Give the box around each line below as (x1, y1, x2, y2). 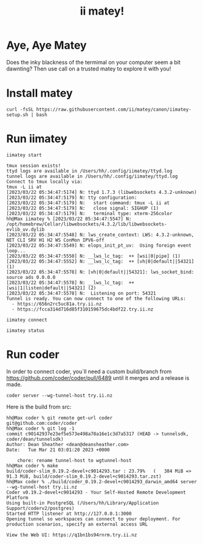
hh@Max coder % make (6, 463, 59, 469)
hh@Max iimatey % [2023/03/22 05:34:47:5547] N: (6, 216, 132, 222)
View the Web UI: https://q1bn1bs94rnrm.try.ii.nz (6, 532, 137, 538)
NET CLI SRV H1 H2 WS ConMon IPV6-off (6, 237, 105, 243)
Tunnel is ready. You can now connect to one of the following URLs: (6, 295, 187, 301)
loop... (6, 247, 26, 253)
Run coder (6, 348, 60, 361)
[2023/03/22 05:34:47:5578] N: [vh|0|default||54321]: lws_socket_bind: (6, 269, 194, 275)
